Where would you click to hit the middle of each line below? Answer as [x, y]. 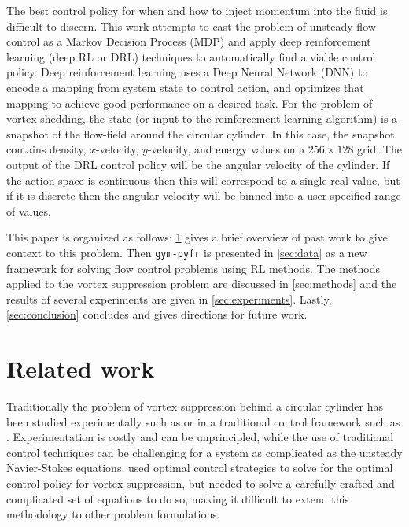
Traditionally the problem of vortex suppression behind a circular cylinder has [195, 406]
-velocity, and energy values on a [226, 149]
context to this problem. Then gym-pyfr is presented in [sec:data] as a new [187, 252]
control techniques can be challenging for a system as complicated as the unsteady [204, 452]
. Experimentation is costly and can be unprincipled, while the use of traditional [200, 437]
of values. [29, 210]
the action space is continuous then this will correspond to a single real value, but [203, 180]
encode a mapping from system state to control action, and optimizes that [185, 87]
